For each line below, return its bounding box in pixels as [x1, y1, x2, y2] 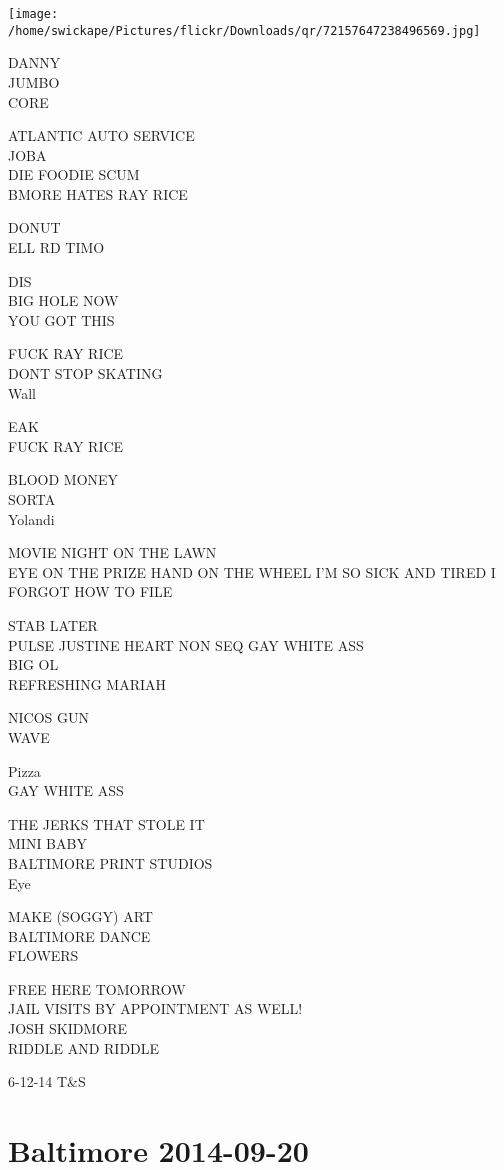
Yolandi [8, 508, 55, 529]
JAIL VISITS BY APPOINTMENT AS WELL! [8, 998, 303, 1019]
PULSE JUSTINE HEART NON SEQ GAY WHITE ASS [8, 634, 364, 655]
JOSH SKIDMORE [8, 1018, 128, 1039]
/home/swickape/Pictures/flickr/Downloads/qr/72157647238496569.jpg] [8, 23, 481, 38]
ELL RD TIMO [8, 237, 105, 258]
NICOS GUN [8, 707, 89, 728]
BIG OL [8, 654, 59, 675]
